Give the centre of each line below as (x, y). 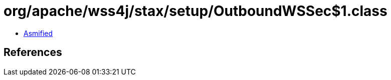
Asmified (38, 33)
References (33, 52)
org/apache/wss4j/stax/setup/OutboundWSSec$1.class (195, 11)
